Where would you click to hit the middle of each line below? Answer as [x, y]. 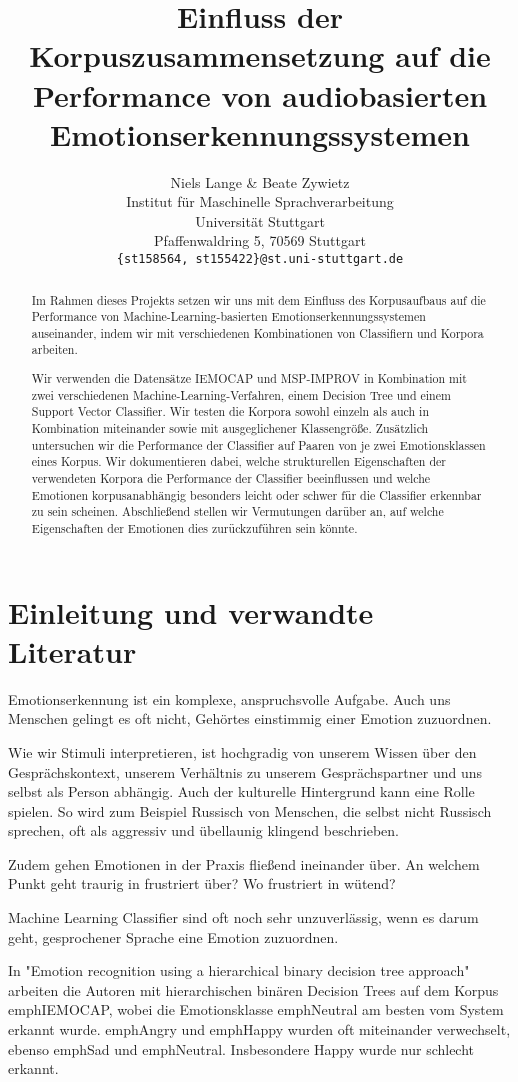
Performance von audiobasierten [260, 94]
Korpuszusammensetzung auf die [260, 55]
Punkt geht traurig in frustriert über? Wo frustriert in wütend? [202, 883]
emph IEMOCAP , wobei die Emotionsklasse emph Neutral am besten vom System [256, 1009]
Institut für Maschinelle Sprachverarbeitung [260, 201]
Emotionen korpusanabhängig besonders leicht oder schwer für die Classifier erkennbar [256, 494]
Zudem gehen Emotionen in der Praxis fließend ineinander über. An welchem [244, 863]
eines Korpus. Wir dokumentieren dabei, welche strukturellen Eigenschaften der [238, 461]
